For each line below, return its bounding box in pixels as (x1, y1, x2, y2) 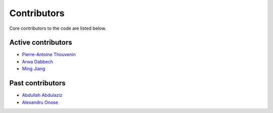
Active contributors (9, 38, 72, 47)
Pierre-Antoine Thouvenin (22, 51, 76, 58)
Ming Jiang (22, 66, 45, 72)
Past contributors (9, 79, 66, 88)
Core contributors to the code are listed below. (9, 25, 106, 31)
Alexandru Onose (22, 99, 58, 105)
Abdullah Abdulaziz (22, 92, 63, 98)
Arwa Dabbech (22, 59, 53, 65)
